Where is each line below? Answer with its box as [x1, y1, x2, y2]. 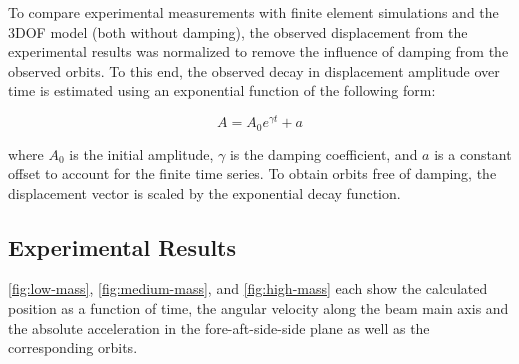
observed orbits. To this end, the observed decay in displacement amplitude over [8, 60, 500, 81]
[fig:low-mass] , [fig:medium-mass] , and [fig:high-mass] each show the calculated [8, 278, 488, 299]
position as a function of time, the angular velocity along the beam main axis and [8, 298, 509, 319]
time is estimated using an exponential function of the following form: [8, 80, 436, 101]
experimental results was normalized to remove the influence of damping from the [8, 41, 509, 62]
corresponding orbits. [8, 337, 138, 358]
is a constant [434, 143, 512, 164]
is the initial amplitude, [69, 143, 214, 164]
